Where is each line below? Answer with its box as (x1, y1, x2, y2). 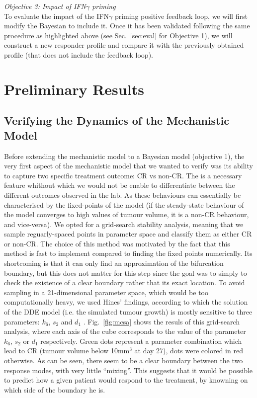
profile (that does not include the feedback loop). (4, 49, 153, 60)
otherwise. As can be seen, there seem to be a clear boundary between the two (4, 355, 243, 365)
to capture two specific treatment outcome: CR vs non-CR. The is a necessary (4, 170, 242, 180)
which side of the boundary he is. (4, 384, 105, 395)
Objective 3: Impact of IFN (4, 1, 86, 11)
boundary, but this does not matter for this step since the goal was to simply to (4, 267, 247, 278)
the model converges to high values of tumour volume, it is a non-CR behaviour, (4, 209, 249, 220)
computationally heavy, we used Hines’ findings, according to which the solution (4, 297, 248, 307)
